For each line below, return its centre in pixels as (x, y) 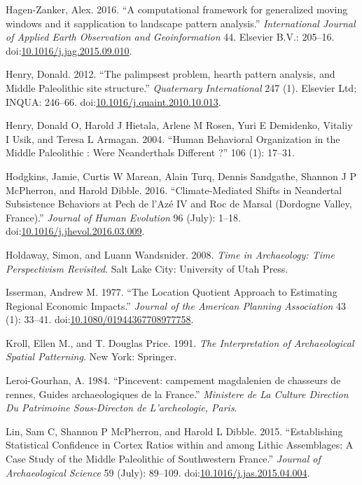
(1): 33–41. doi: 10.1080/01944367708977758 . (100, 319)
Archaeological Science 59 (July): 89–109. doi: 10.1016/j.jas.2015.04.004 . (158, 472)
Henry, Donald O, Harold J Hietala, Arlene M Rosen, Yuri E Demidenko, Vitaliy (179, 125)
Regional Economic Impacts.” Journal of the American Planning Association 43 (176, 305)
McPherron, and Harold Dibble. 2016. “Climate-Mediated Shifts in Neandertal (174, 190)
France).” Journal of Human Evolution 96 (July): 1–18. (123, 217)
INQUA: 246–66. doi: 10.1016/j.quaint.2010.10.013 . (113, 101)
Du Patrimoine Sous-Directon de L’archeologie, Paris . (121, 408)
